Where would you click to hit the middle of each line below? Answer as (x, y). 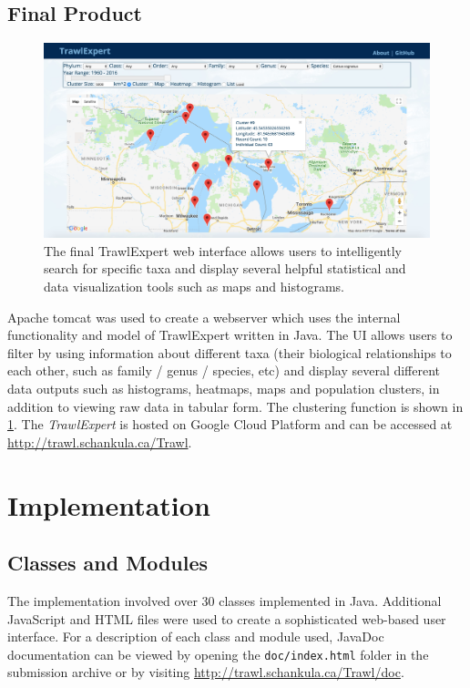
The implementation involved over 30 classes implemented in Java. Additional (225, 600)
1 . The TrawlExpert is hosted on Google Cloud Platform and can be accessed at (230, 424)
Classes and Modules (108, 563)
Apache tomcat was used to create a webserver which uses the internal (204, 317)
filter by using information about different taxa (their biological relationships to (230, 352)
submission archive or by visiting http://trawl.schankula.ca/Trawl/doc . (206, 672)
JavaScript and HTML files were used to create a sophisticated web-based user (227, 618)
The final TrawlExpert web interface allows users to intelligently (223, 250)
